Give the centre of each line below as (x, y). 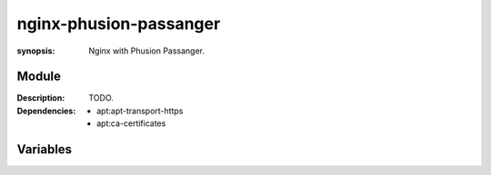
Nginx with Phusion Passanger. (146, 51)
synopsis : (36, 51)
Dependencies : (46, 111)
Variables (45, 150)
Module (39, 77)
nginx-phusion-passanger (119, 24)
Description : (41, 98)
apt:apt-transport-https (140, 111)
